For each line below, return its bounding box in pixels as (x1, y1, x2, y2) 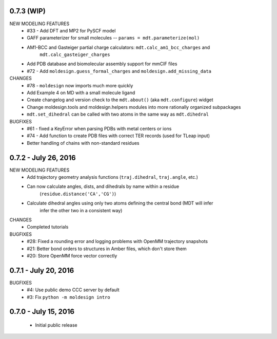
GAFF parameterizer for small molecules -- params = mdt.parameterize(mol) (27, 35, 200, 41)
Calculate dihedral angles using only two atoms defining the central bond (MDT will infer (27, 200, 213, 206)
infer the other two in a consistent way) (39, 207, 123, 213)
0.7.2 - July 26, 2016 (9, 153, 76, 162)
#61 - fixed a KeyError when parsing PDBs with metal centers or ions (27, 125, 172, 131)
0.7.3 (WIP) (9, 7, 46, 15)
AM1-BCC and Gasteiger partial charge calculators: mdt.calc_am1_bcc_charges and (27, 44, 210, 50)
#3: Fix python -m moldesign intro (27, 294, 110, 300)
